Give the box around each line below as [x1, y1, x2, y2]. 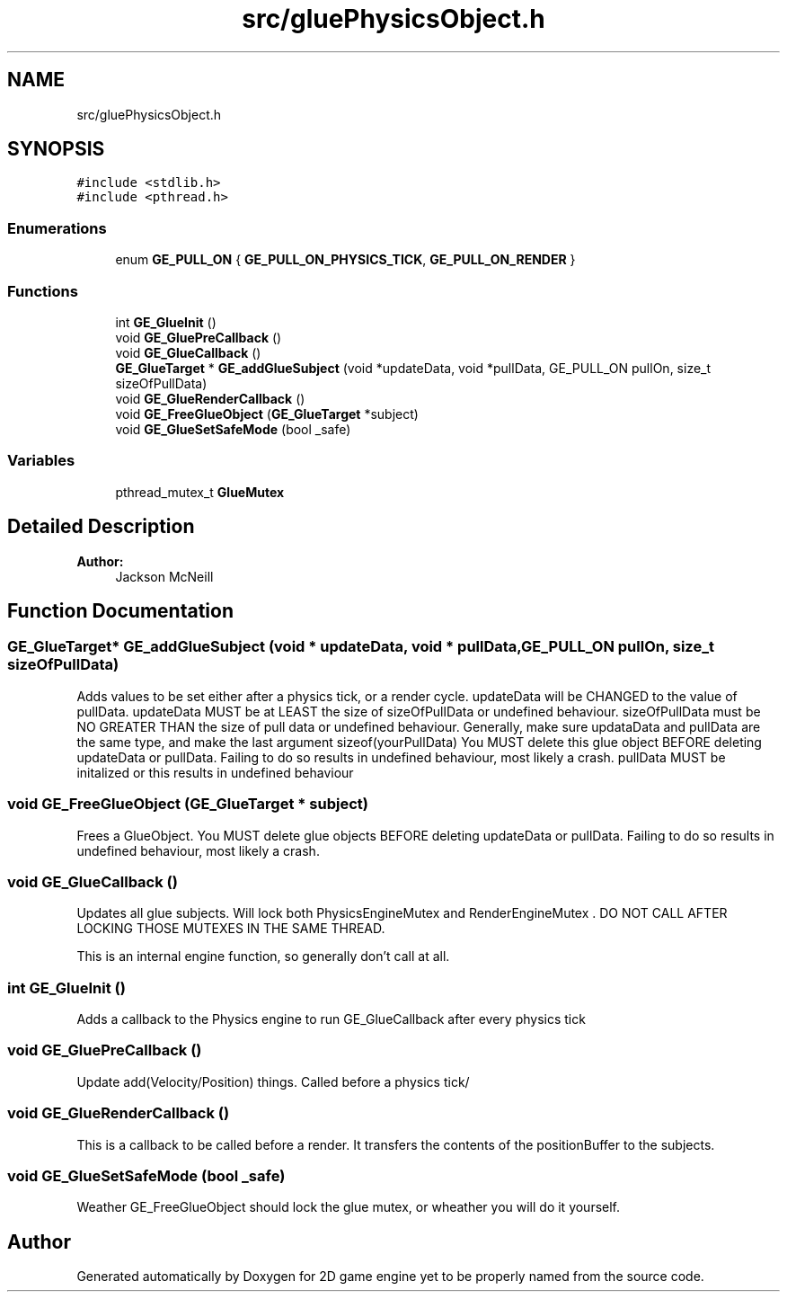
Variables [7, 451, 75, 470]
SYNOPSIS [7, 138, 105, 161]
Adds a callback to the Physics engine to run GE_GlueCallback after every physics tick [76, 1011, 586, 1027]
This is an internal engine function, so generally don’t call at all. [76, 948, 450, 965]
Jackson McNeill [115, 568, 214, 584]
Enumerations [7, 218, 107, 237]
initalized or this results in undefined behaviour [76, 764, 354, 780]
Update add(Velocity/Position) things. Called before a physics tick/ [76, 1073, 470, 1090]
